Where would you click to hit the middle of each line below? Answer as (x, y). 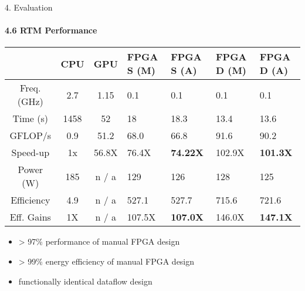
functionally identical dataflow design (85, 281)
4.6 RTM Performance (51, 30)
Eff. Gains (30, 217)
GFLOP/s (30, 136)
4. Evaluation (29, 7)
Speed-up (30, 153)
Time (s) (30, 119)
